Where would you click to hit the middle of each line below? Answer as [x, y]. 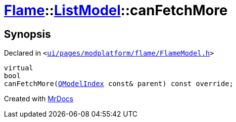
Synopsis [27, 34]
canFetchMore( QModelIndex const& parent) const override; [119, 84]
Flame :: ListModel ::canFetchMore [116, 10]
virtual [19, 68]
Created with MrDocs [39, 99]
